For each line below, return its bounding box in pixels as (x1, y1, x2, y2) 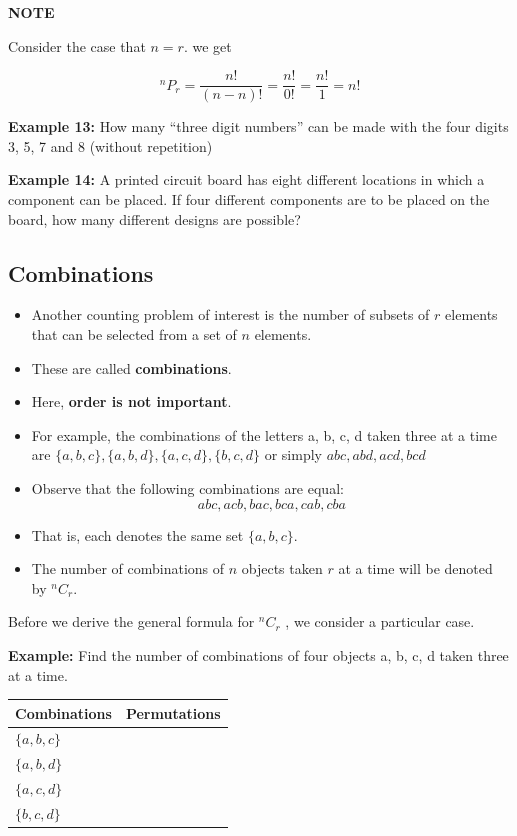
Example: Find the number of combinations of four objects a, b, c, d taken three (8, 644, 509, 665)
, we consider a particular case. (285, 611, 475, 632)
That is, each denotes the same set (31, 524, 244, 545)
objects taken (241, 558, 323, 579)
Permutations (125, 702, 221, 723)
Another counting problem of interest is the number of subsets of (31, 304, 430, 325)
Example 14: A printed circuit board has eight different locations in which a (8, 169, 485, 190)
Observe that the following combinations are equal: (31, 477, 344, 498)
